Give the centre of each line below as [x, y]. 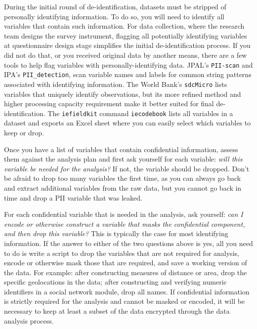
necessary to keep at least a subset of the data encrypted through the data [117, 311]
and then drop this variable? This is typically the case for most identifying [116, 233]
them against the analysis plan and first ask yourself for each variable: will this [123, 159]
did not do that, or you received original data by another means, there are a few [126, 55]
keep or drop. [24, 132]
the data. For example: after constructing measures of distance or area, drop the [126, 272]
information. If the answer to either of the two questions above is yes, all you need [128, 243]
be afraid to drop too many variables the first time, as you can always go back [123, 178]
